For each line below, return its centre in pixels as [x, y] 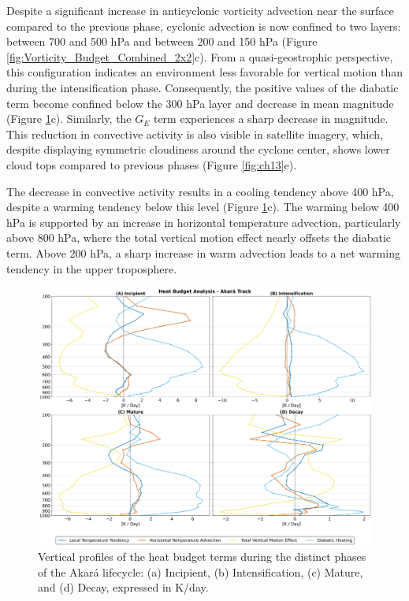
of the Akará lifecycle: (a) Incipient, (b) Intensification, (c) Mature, [201, 571]
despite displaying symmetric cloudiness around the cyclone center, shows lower [198, 149]
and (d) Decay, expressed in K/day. [123, 587]
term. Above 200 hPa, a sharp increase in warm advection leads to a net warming [203, 252]
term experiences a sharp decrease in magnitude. [271, 119]
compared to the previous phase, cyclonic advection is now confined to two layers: [204, 26]
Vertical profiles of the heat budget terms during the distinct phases [202, 556]
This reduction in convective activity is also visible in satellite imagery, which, [195, 134]
